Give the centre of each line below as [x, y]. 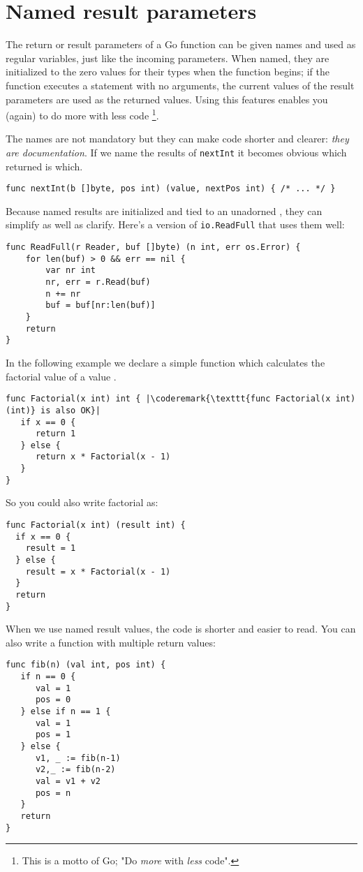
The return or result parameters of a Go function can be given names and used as [181, 44]
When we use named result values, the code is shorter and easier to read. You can [181, 629]
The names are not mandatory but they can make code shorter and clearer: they [177, 139]
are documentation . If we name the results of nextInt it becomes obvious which [176, 152]
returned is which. [44, 166]
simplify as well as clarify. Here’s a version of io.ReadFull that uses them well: [175, 224]
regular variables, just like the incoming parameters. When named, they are [168, 58]
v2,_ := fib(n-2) [75, 770]
